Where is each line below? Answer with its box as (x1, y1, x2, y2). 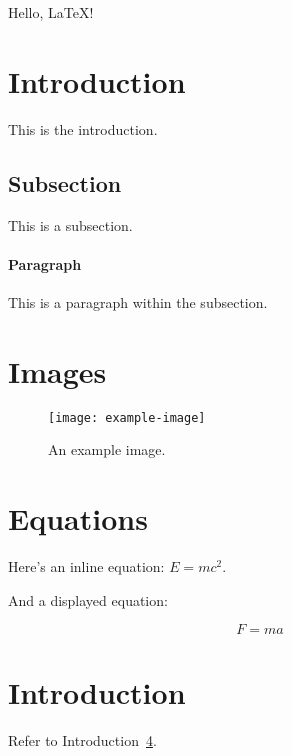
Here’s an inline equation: (8, 556, 165, 576)
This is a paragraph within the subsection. (8, 291, 268, 312)
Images (8, 350, 107, 391)
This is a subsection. (8, 214, 133, 235)
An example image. (48, 439, 166, 460)
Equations (8, 498, 148, 539)
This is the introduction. (8, 118, 158, 139)
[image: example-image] (48, 410, 206, 425)
